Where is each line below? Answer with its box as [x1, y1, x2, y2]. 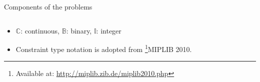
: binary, [66, 25, 92, 35]
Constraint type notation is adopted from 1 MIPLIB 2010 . [15, 42, 192, 54]
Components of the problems [4, 1, 92, 11]
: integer [96, 25, 121, 35]
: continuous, [20, 25, 60, 35]
